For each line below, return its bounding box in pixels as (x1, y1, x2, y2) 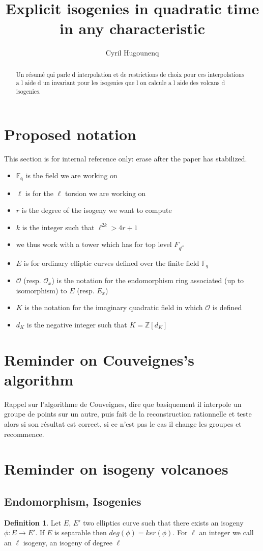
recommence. (4, 428, 44, 439)
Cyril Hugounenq (105, 47, 159, 58)
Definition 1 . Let (4, 517, 62, 528)
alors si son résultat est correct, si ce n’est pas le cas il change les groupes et (4, 419, 242, 429)
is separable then (54, 527, 107, 538)
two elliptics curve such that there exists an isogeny (83, 517, 244, 528)
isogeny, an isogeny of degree (23, 537, 112, 547)
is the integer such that (22, 222, 95, 232)
